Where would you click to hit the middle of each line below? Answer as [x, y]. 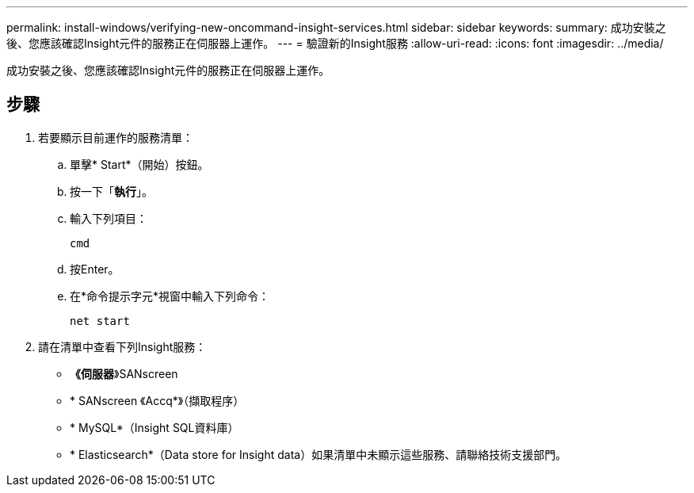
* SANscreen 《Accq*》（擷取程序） [157, 400]
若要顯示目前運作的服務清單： [116, 137]
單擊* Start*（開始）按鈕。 [139, 164]
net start [100, 321]
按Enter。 [95, 269]
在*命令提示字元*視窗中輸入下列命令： [170, 296]
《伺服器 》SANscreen [124, 373]
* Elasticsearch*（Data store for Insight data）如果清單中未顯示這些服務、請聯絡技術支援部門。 [318, 454]
